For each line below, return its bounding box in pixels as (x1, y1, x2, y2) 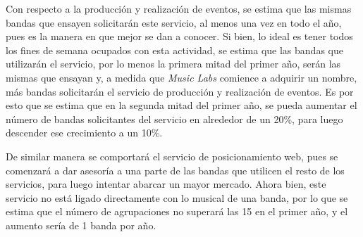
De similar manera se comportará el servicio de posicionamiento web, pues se (6, 148, 338, 163)
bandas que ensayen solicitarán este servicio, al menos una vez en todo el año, (6, 15, 342, 30)
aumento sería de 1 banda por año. (6, 217, 156, 232)
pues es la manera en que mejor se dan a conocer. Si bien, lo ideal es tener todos (6, 29, 353, 44)
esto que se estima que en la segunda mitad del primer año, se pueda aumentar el (6, 98, 357, 113)
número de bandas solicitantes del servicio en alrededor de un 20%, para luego (6, 111, 343, 126)
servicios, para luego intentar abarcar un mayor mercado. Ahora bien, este (6, 177, 326, 191)
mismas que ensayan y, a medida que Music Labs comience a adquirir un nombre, (6, 70, 357, 84)
